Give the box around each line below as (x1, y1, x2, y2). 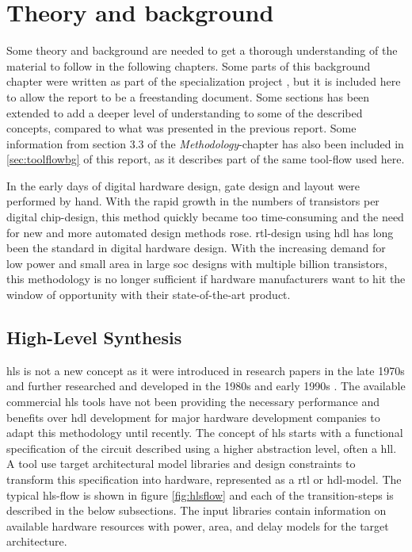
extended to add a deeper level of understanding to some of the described (6, 104, 363, 121)
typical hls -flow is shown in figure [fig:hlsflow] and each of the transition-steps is (6, 486, 394, 503)
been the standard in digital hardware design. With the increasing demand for (6, 240, 386, 256)
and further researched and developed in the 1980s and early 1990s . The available (6, 378, 406, 394)
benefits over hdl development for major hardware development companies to (6, 408, 380, 425)
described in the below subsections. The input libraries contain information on (6, 502, 387, 519)
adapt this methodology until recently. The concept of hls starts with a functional (6, 424, 403, 441)
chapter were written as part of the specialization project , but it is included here (6, 73, 401, 90)
